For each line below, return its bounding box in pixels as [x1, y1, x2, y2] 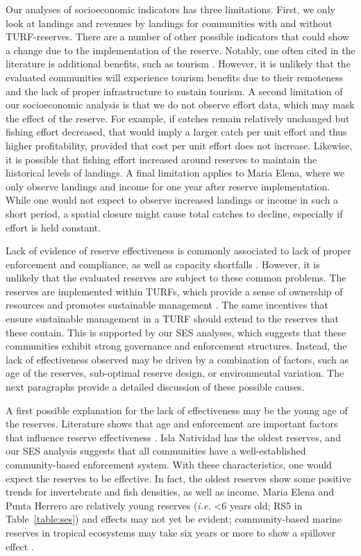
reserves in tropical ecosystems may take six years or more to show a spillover [6, 525, 336, 539]
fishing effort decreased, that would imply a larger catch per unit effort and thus [6, 124, 347, 139]
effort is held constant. [6, 220, 101, 234]
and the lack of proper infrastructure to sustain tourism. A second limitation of [6, 83, 343, 98]
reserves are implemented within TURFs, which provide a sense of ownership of [6, 284, 343, 298]
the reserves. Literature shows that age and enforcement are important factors [6, 416, 338, 431]
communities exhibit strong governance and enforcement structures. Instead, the [6, 338, 347, 353]
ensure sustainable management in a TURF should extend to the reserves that [6, 311, 339, 326]
